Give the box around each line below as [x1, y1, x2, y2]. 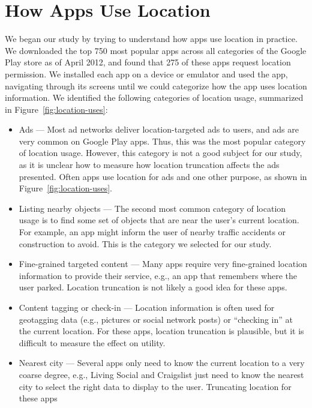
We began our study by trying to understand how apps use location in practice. [5, 32, 298, 45]
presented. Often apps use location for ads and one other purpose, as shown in [19, 170, 307, 182]
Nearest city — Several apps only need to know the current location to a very [19, 356, 305, 369]
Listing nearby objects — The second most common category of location [19, 202, 286, 214]
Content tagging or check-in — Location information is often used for [19, 301, 275, 313]
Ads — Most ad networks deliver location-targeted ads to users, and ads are [19, 123, 299, 136]
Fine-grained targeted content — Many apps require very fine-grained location [19, 257, 307, 270]
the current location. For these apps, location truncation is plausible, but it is [19, 325, 304, 337]
